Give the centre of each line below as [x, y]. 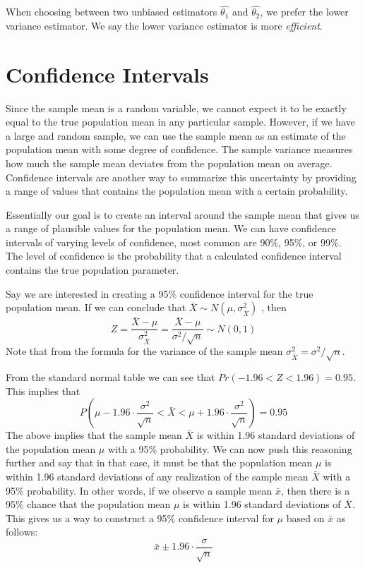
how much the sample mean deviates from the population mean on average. [169, 163]
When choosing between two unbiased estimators [112, 12]
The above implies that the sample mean [94, 435]
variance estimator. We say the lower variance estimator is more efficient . [164, 25]
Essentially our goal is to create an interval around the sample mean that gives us [182, 214]
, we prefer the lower [304, 12]
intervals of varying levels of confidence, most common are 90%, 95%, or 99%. [174, 242]
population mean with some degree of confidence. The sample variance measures [179, 149]
